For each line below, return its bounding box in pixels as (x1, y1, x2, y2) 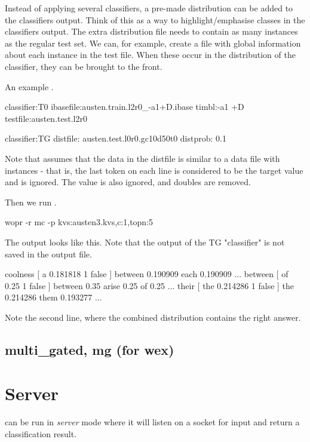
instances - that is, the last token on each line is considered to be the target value (5, 164, 303, 176)
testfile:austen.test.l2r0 (5, 112, 87, 124)
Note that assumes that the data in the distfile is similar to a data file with (5, 152, 280, 164)
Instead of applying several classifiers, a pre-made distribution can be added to (5, 2, 293, 14)
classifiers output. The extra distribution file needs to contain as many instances (5, 25, 298, 38)
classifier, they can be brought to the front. (5, 60, 162, 72)
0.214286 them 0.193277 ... (5, 291, 102, 303)
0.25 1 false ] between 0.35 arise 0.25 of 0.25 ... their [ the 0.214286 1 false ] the (5, 279, 294, 291)
